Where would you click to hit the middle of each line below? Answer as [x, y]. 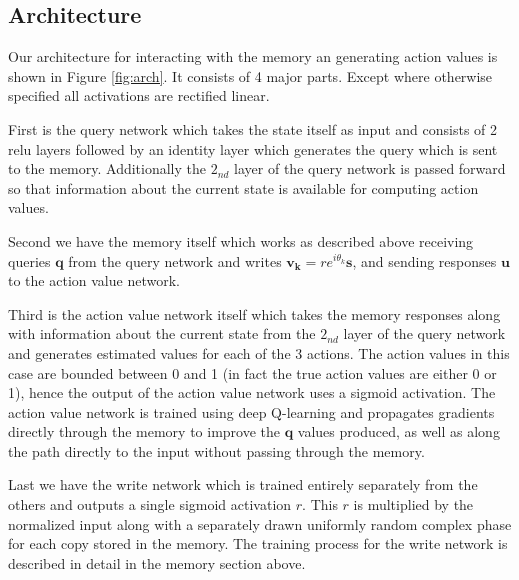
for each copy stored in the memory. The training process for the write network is [258, 543]
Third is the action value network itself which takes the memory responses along [254, 313]
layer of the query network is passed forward [370, 168]
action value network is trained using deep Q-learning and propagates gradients [251, 411]
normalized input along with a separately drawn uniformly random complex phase [260, 523]
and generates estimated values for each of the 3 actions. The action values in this [259, 352]
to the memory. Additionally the [107, 168]
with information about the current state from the [162, 333]
